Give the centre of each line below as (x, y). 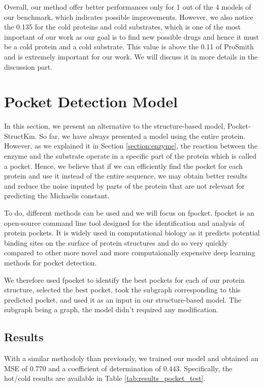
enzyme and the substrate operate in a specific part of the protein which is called (130, 156)
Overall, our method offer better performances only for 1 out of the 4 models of (128, 7)
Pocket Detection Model (91, 101)
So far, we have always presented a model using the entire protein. (142, 136)
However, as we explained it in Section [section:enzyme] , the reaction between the (131, 146)
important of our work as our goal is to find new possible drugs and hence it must (131, 36)
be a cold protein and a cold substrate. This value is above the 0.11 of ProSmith (129, 47)
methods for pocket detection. (51, 262)
